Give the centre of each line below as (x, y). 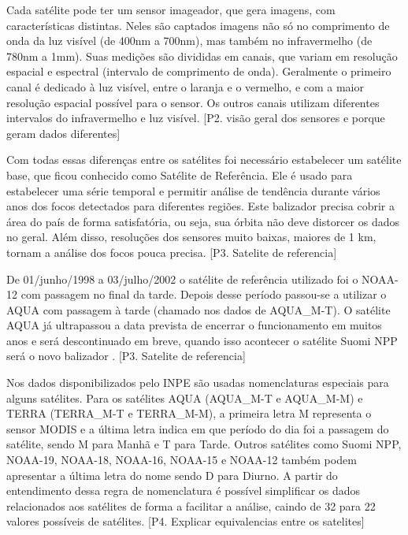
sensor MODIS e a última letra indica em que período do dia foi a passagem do (198, 428)
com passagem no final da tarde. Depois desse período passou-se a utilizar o (204, 294)
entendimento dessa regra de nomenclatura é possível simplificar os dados (184, 490)
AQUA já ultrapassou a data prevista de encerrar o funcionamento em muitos (194, 325)
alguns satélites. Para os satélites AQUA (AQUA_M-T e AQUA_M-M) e (185, 398)
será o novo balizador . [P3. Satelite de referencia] (126, 356)
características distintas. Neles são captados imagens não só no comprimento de (198, 25)
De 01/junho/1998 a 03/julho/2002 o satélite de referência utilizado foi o (182, 279)
